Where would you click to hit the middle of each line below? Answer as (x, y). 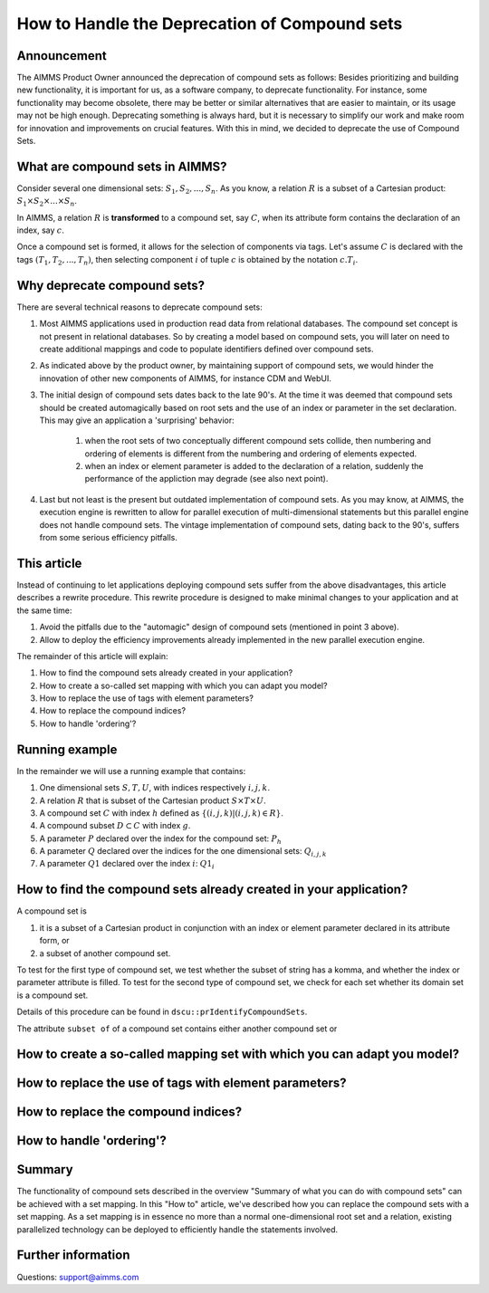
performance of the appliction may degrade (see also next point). (206, 479)
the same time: (44, 610)
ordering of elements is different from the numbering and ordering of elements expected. (251, 454)
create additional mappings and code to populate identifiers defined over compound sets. (207, 349)
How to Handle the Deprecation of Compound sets (210, 24)
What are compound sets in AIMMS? (122, 166)
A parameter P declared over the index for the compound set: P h (161, 839)
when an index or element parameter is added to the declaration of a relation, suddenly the (254, 466)
